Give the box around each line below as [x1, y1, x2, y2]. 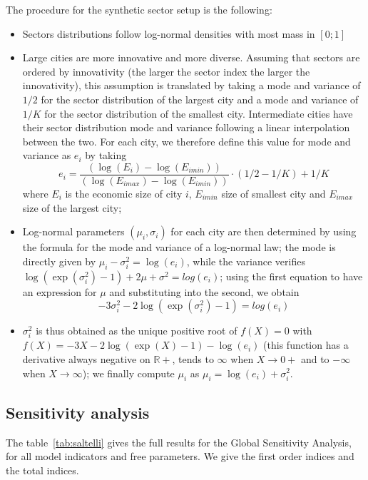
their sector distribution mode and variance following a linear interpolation [22, 120, 350, 135]
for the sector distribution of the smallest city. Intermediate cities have [44, 106, 353, 121]
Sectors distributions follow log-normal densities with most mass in [22, 26, 315, 41]
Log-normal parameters [22, 224, 125, 239]
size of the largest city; [22, 200, 122, 215]
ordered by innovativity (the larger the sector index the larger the [22, 63, 310, 78]
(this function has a [263, 337, 349, 352]
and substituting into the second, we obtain [109, 284, 300, 299]
